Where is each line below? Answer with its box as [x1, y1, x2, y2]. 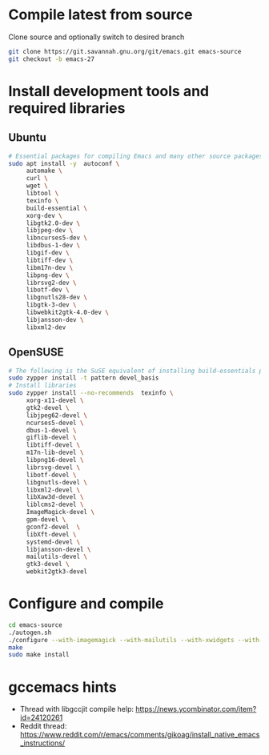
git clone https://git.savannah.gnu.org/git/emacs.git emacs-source [8, 47, 242, 55]
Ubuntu [8, 131, 46, 145]
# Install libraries [8, 382, 78, 390]
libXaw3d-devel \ [26, 493, 84, 501]
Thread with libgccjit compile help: [19, 705, 134, 714]
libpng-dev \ [26, 271, 70, 279]
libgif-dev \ [26, 249, 70, 257]
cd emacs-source [8, 620, 62, 629]
